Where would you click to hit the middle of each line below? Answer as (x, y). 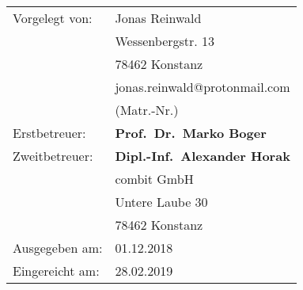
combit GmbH (154, 179)
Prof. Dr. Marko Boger (191, 133)
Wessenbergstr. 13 (165, 41)
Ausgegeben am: (58, 248)
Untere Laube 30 (161, 202)
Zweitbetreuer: (53, 156)
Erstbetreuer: (49, 133)
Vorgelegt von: (53, 18)
